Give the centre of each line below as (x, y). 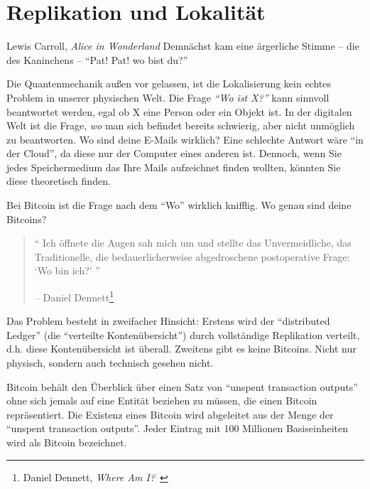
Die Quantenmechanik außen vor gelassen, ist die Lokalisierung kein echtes (169, 84)
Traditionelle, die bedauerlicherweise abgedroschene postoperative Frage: (192, 256)
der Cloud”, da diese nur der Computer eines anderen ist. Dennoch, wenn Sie (174, 153)
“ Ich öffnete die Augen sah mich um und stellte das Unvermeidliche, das (193, 243)
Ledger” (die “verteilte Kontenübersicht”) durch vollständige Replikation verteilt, (183, 334)
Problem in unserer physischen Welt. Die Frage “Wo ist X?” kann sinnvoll (168, 97)
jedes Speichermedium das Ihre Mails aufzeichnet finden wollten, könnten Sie (174, 167)
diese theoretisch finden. (59, 181)
